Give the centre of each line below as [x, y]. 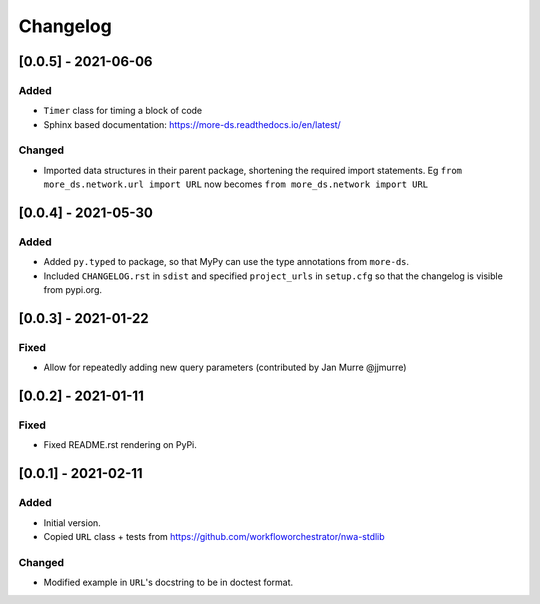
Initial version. [72, 522]
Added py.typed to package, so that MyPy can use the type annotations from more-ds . [226, 262]
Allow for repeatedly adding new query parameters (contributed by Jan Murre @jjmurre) [225, 367]
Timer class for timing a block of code [123, 111]
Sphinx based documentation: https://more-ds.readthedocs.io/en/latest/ [192, 124]
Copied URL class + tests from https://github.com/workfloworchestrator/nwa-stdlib [214, 537]
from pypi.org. [73, 290]
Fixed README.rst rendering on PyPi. [120, 445]
